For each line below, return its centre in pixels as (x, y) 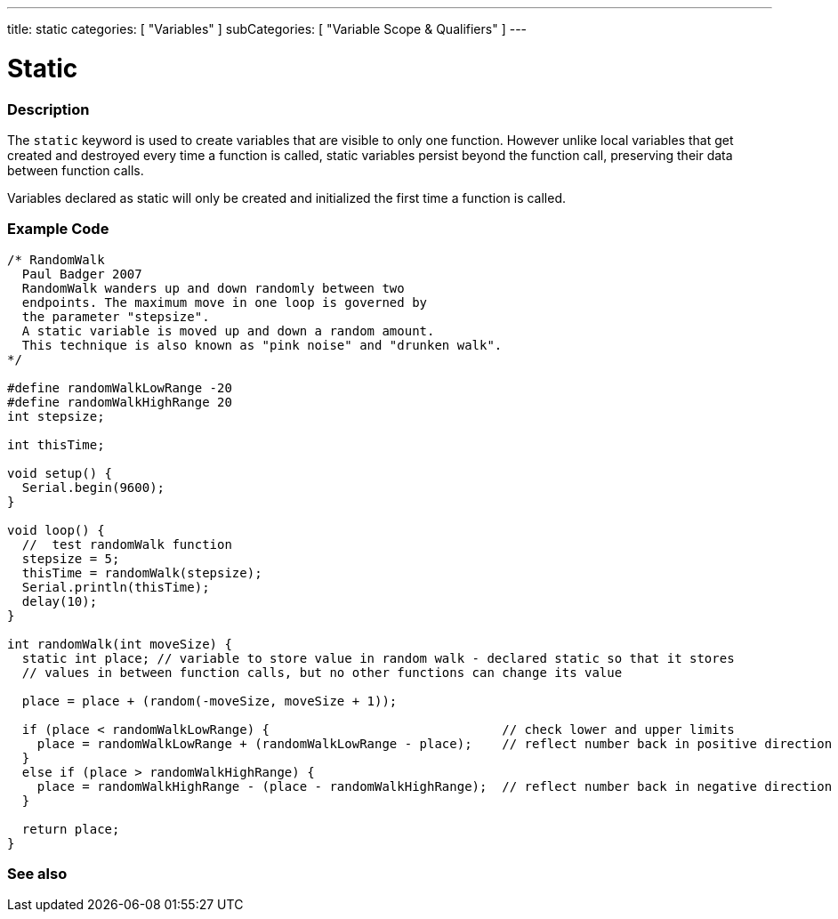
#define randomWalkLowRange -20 (120, 387)
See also (37, 874)
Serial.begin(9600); (93, 487)
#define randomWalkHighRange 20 (120, 402)
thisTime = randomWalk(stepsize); (142, 572)
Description (48, 109)
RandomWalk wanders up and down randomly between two (213, 288)
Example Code (58, 229)
